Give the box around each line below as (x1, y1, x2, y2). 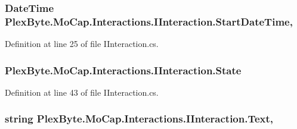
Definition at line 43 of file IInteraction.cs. (5, 86, 159, 98)
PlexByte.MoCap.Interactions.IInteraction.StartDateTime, (5, 14, 293, 29)
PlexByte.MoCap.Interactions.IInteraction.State (5, 62, 242, 77)
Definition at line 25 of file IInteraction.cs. (5, 37, 159, 50)
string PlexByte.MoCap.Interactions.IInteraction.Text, (5, 111, 274, 126)
